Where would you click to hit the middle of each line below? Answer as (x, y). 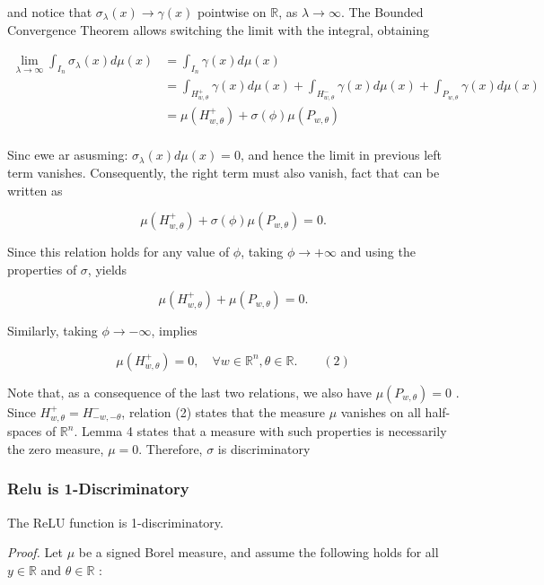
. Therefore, (171, 448)
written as (35, 190)
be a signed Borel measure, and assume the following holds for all (259, 552)
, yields (107, 269)
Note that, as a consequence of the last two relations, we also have (189, 392)
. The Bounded (382, 12)
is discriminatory (264, 448)
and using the (378, 252)
